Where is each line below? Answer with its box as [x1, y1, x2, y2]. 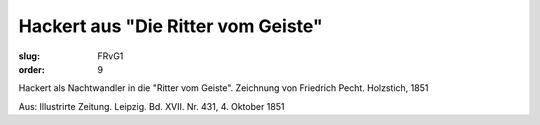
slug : [18, 50, 40, 62]
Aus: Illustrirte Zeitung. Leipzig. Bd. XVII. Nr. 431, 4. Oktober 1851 [18, 100, 285, 112]
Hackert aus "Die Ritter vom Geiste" [18, 15, 324, 37]
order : [18, 63, 45, 75]
